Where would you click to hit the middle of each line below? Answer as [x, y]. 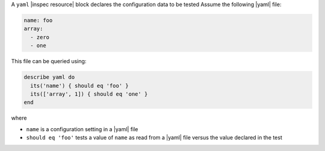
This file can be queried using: [49, 61]
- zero [40, 37]
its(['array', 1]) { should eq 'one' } [89, 94]
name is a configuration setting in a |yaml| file [82, 129]
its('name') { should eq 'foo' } [79, 85]
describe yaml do [49, 77]
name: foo [38, 20]
